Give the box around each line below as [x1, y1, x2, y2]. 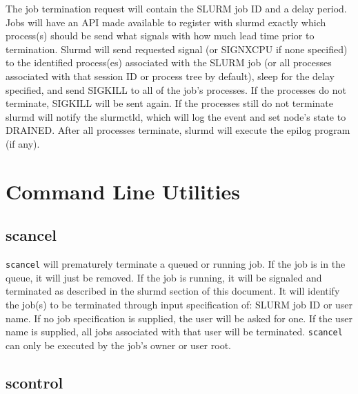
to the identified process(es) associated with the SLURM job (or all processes [6, 55, 332, 70]
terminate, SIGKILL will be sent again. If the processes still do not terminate [6, 96, 334, 110]
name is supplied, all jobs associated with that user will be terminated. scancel [6, 324, 343, 339]
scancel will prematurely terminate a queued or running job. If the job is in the [6, 257, 346, 271]
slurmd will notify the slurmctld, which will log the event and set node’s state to [6, 109, 346, 124]
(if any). [6, 136, 40, 150]
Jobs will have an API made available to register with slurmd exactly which [6, 14, 326, 29]
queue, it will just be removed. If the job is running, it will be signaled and [6, 270, 322, 284]
